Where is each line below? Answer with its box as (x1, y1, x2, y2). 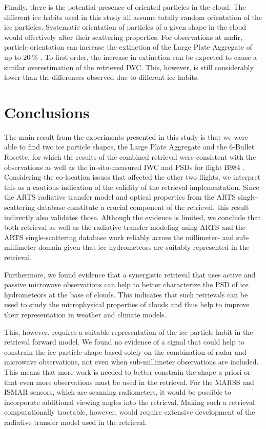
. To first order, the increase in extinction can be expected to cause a (40, 51, 257, 62)
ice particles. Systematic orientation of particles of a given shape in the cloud (4, 22, 247, 32)
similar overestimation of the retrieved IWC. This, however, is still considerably (4, 61, 254, 72)
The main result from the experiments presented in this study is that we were (4, 131, 248, 142)
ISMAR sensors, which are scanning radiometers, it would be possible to (4, 387, 232, 397)
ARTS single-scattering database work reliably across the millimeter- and (4, 231, 234, 242)
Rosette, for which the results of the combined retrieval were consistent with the (4, 152, 256, 162)
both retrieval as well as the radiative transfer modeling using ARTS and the (4, 222, 245, 232)
